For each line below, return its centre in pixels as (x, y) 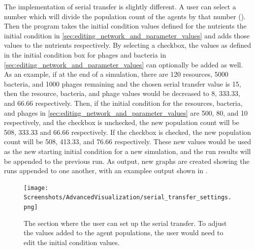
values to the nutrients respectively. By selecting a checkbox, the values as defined (127, 45)
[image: (36, 188)
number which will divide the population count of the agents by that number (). (125, 16)
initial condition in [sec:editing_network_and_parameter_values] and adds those (127, 35)
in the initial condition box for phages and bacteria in (85, 54)
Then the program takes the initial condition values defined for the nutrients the (125, 26)
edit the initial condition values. (72, 242)
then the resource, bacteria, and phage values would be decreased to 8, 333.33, (122, 93)
